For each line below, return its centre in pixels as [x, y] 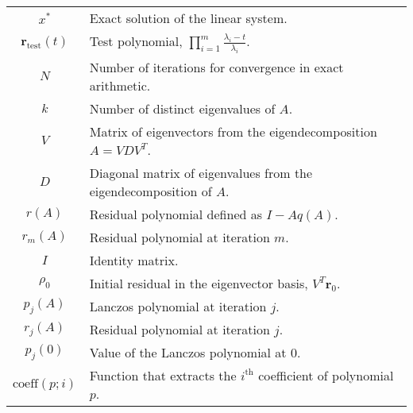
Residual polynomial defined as [176, 214]
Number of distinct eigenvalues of [182, 108]
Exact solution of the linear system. [188, 18]
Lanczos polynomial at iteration [178, 306]
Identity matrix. [134, 260]
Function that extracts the [163, 375]
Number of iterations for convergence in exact [216, 67]
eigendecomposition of [151, 191]
